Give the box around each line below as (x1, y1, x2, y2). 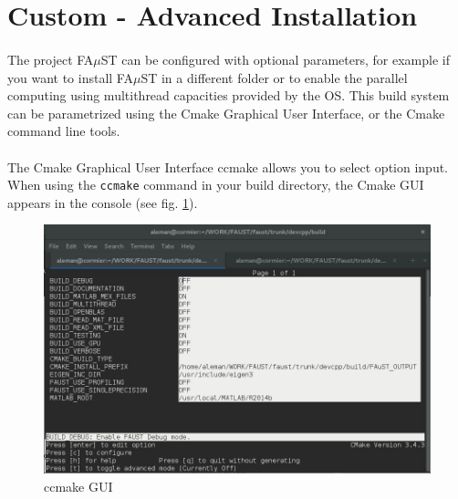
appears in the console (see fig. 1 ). (7, 192, 198, 212)
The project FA (7, 49, 94, 68)
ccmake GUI (44, 476, 113, 495)
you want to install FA (7, 68, 133, 87)
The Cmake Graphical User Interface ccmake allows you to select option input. (7, 157, 448, 176)
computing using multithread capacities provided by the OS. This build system (7, 86, 450, 105)
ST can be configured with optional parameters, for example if (100, 49, 450, 68)
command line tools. (7, 121, 120, 140)
